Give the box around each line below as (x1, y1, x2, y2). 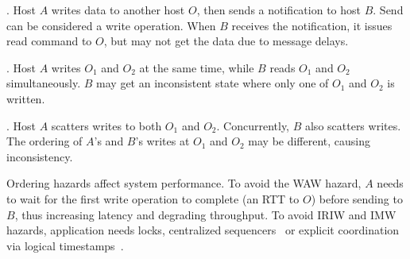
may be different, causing (248, 133, 371, 149)
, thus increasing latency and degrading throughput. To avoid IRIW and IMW (14, 206, 396, 222)
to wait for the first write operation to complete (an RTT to (6, 190, 300, 207)
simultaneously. (6, 75, 81, 91)
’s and (94, 133, 124, 149)
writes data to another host (51, 2, 185, 17)
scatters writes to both (51, 117, 162, 133)
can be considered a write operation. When (6, 17, 216, 33)
